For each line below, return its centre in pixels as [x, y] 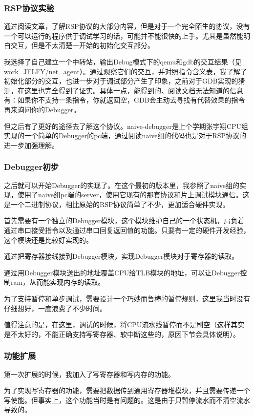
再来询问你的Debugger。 [42, 109]
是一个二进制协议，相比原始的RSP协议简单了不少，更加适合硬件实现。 [117, 204]
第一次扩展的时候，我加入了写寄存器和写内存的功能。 [89, 374]
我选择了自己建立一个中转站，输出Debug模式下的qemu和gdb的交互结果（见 [123, 62]
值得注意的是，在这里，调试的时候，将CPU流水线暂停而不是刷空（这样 [117, 324]
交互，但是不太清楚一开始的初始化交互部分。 [82, 45]
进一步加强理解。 [31, 145]
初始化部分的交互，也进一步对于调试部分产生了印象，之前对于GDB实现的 [121, 81]
